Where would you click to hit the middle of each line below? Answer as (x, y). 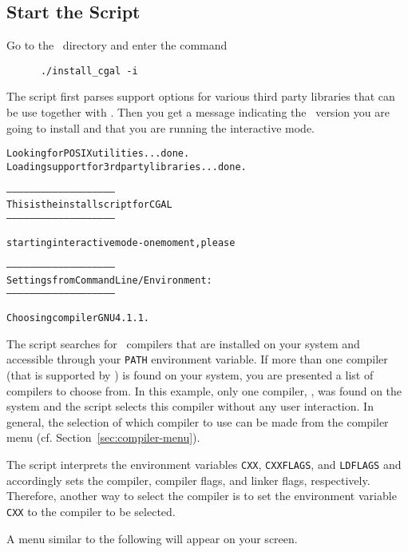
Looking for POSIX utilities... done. (98, 154)
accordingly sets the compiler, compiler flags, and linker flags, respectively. (188, 480)
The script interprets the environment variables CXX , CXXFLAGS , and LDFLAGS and (204, 465)
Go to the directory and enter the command (117, 45)
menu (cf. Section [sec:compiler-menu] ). (103, 437)
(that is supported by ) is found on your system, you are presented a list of (190, 375)
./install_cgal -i (89, 71)
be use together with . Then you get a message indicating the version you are (198, 112)
